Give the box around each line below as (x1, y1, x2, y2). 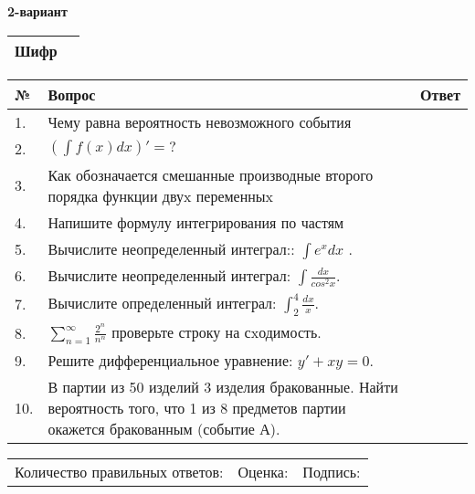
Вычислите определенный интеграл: (47, 291, 277, 313)
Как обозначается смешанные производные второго (47, 163, 374, 185)
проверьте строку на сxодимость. (111, 321, 322, 342)
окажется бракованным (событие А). (47, 418, 280, 440)
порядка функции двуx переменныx (47, 184, 274, 206)
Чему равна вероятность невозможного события (47, 110, 352, 132)
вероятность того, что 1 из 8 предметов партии (47, 397, 346, 419)
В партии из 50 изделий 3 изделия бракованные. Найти (47, 376, 398, 398)
